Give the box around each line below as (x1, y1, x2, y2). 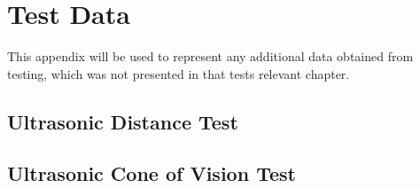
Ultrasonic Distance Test (7, 107, 238, 135)
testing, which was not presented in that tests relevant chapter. (7, 64, 350, 82)
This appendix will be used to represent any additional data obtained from (7, 47, 414, 66)
